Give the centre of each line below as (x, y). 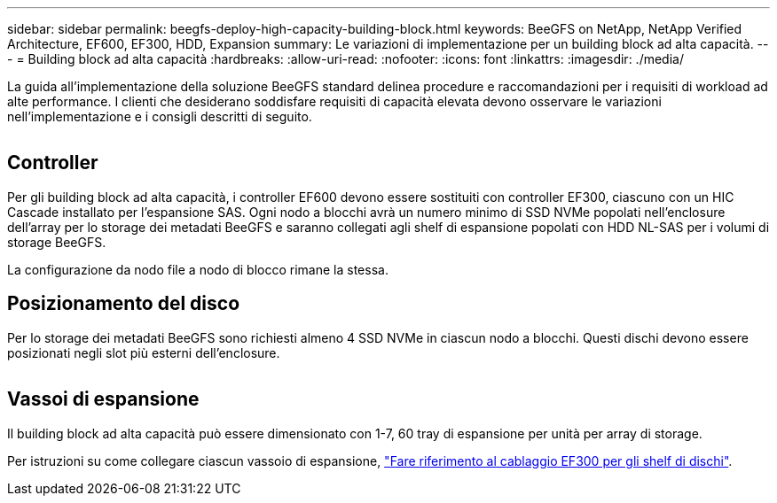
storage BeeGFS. (57, 242)
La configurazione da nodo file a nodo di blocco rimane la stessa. (198, 269)
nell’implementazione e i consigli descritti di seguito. (160, 116)
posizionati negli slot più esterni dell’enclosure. (144, 352)
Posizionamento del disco (124, 304)
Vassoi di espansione (103, 399)
